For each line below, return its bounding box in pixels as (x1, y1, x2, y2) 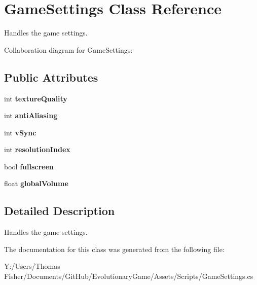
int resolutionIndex (4, 144, 70, 155)
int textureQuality (4, 93, 67, 103)
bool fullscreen (4, 161, 54, 171)
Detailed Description (4, 203, 115, 219)
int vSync (4, 127, 36, 137)
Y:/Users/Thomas (4, 261, 60, 271)
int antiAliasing (4, 110, 58, 121)
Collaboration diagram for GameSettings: (4, 44, 133, 55)
